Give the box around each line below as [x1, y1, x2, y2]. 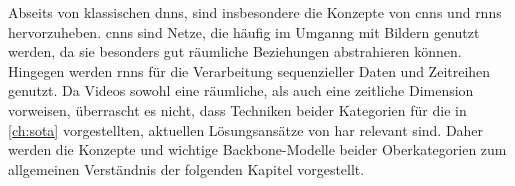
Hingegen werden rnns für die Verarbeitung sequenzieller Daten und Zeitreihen [8, 60, 491, 81]
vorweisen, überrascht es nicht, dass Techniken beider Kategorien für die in [8, 99, 467, 120]
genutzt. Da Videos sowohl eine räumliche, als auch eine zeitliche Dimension [8, 80, 474, 101]
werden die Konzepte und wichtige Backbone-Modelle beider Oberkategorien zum [8, 139, 507, 160]
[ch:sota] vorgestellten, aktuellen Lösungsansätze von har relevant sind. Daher [8, 119, 484, 140]
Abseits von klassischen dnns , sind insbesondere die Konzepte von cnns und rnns [8, 2, 502, 22]
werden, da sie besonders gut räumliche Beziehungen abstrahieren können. [8, 41, 462, 62]
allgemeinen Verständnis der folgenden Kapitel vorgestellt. [8, 158, 365, 179]
